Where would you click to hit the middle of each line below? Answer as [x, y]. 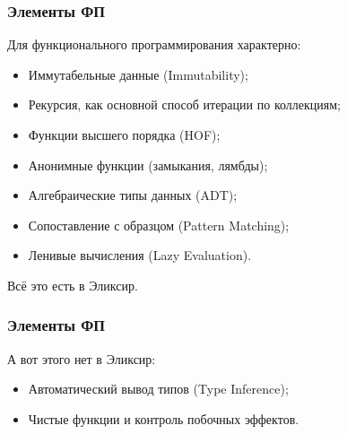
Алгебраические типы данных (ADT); [133, 195]
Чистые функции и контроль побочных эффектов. [164, 418]
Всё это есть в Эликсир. [73, 285]
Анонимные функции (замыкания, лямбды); [148, 165]
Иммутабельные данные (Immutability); [138, 74]
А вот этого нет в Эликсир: [82, 358]
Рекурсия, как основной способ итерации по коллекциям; [184, 104]
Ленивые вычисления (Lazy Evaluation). [140, 255]
